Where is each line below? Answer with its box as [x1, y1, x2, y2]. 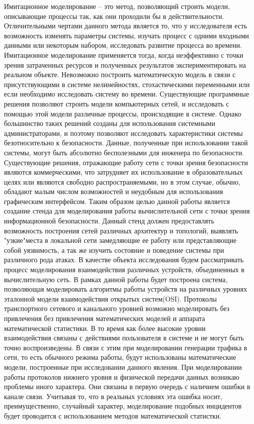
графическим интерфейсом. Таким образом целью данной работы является [4, 196, 230, 206]
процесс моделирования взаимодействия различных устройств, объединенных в [4, 264, 245, 275]
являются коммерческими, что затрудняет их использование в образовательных [4, 167, 243, 177]
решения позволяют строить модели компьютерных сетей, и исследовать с [4, 98, 229, 108]
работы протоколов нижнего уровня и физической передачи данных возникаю [4, 371, 240, 382]
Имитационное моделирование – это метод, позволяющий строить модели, [4, 1, 230, 11]
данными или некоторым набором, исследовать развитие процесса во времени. [4, 40, 242, 50]
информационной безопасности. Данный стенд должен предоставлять [4, 215, 214, 226]
